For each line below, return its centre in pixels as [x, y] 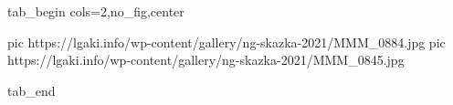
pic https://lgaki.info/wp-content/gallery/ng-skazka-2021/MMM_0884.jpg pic [226, 42]
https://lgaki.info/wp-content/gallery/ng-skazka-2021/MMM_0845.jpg [206, 60]
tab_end [32, 90]
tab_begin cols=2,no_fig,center [96, 11]
